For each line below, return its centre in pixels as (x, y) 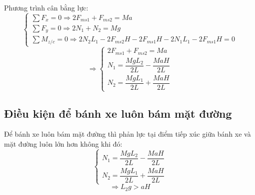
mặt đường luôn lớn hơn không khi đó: (63, 144)
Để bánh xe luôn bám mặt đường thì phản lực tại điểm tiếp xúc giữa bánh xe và (127, 134)
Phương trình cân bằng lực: (46, 7)
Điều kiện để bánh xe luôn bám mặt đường (118, 113)
